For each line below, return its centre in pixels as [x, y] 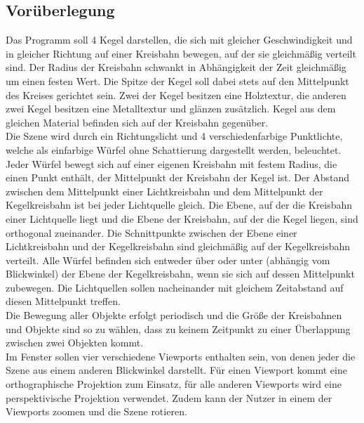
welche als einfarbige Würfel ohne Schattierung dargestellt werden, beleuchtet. [174, 149]
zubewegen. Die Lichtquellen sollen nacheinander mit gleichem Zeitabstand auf [175, 287]
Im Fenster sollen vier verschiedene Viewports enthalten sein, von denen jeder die [181, 356]
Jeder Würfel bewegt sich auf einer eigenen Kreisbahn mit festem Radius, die [171, 163]
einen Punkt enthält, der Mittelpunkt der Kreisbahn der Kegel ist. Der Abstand [178, 177]
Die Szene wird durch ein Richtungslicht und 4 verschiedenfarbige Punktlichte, [174, 136]
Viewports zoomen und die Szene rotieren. [96, 411]
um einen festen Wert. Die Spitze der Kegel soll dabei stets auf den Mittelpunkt [177, 80]
